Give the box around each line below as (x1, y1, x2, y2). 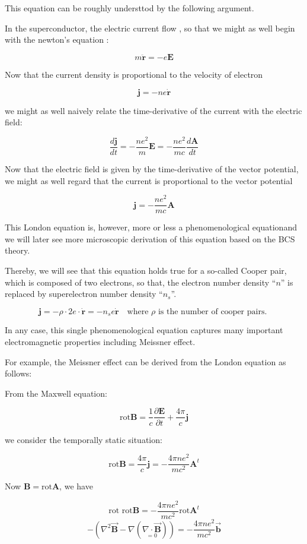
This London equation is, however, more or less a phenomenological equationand (5, 221, 297, 233)
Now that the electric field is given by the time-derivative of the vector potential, (5, 162, 299, 175)
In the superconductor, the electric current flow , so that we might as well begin (5, 21, 295, 34)
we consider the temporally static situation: (5, 433, 162, 445)
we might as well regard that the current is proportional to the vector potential (5, 174, 293, 186)
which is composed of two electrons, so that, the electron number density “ (5, 276, 276, 288)
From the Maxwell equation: (5, 387, 107, 399)
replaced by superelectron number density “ (5, 287, 163, 300)
